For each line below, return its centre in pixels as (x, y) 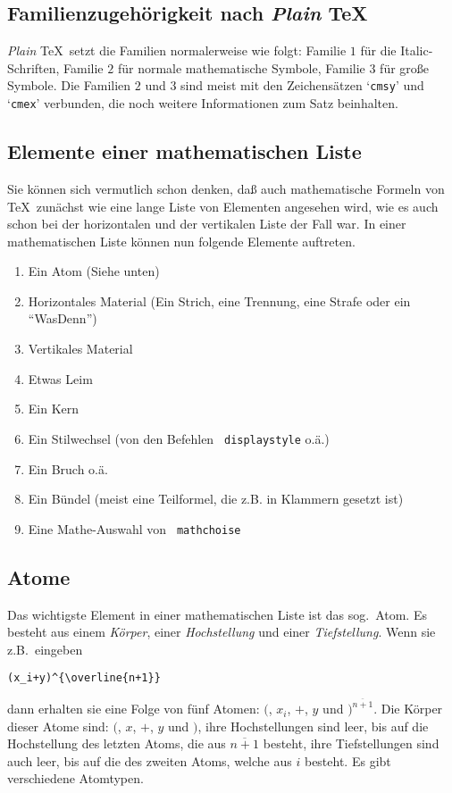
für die (378, 50)
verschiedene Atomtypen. (75, 778)
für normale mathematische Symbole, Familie (241, 67)
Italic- (417, 50)
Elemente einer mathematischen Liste (184, 151)
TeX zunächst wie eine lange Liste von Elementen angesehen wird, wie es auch (223, 206)
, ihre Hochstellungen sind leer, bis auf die (313, 726)
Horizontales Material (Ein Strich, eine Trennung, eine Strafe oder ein (219, 301)
